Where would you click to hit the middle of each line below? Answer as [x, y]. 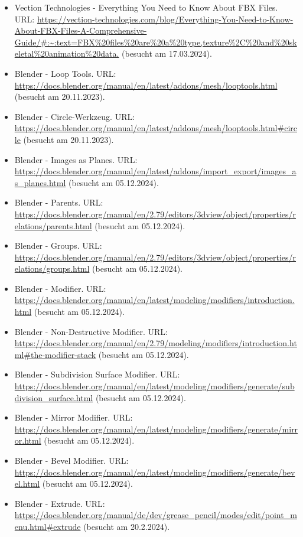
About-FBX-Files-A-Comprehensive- [81, 30]
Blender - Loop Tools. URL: [65, 73]
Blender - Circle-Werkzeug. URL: [75, 116]
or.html [28, 440]
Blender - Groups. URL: [58, 245]
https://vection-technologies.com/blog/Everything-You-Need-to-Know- [165, 19]
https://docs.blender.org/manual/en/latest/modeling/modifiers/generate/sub [154, 386]
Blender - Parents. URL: [59, 202]
